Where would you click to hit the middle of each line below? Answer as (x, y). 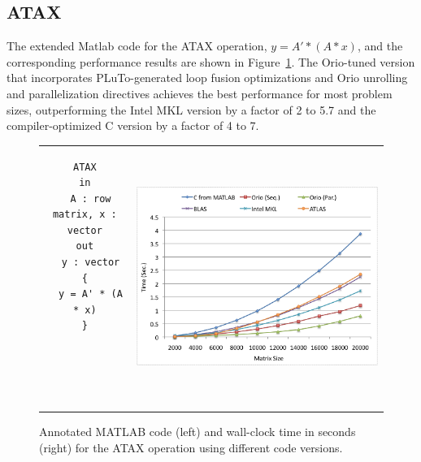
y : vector (91, 263)
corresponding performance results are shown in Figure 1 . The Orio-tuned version (211, 61)
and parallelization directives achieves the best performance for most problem (200, 93)
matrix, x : (85, 215)
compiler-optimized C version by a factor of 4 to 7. (133, 125)
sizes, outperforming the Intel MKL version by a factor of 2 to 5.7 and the (191, 109)
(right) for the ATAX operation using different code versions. (191, 447)
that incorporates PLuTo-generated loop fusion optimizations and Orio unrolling (207, 78)
